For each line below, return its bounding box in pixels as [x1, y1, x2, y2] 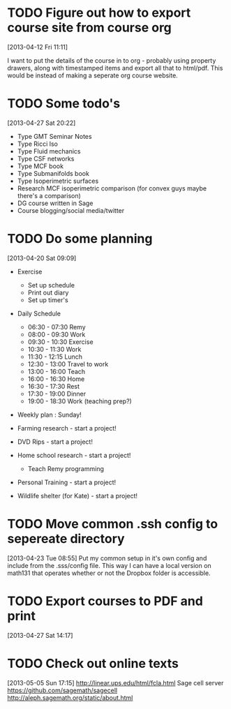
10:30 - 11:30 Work [27, 345, 82, 353]
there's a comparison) [17, 191, 82, 200]
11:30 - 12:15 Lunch [27, 352, 82, 361]
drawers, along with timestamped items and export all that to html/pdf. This [7, 64, 223, 72]
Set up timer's [27, 295, 68, 304]
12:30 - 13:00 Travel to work [27, 359, 109, 368]
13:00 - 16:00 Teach [27, 367, 86, 375]
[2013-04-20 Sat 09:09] [7, 253, 77, 262]
